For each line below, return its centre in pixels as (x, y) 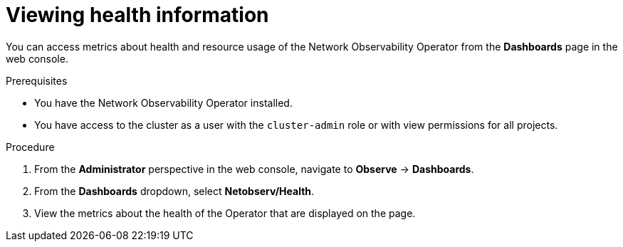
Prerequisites (37, 80)
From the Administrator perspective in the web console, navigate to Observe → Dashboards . (254, 169)
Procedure (30, 147)
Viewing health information (137, 15)
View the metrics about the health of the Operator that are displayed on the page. (225, 213)
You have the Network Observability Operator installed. (163, 103)
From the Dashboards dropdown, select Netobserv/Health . (174, 191)
